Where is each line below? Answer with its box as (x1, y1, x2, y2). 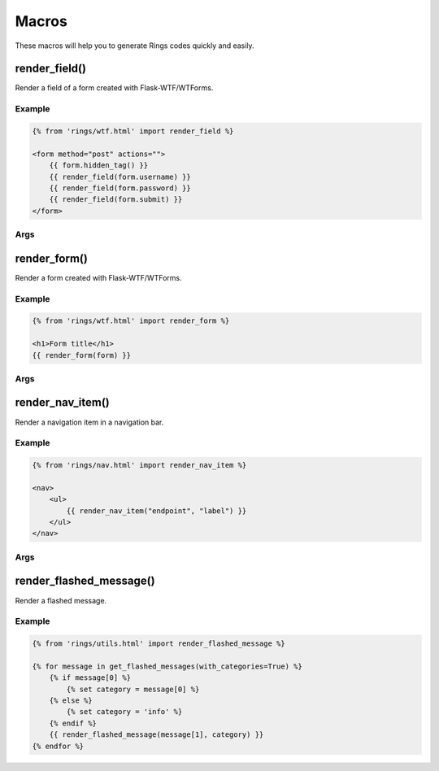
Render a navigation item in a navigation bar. (15, 417, 164, 427)
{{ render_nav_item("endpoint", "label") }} (66, 506, 247, 516)
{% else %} (49, 696, 93, 705)
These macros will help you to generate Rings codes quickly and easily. (15, 41, 255, 50)
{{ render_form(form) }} (32, 351, 132, 359)
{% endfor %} (32, 741, 85, 751)
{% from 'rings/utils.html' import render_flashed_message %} (32, 639, 285, 648)
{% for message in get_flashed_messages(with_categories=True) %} (32, 661, 302, 671)
